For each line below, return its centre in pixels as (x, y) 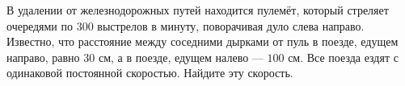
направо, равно (43, 57)
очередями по (40, 25)
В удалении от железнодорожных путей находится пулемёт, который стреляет (198, 10)
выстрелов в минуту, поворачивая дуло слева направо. (231, 25)
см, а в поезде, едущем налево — (181, 57)
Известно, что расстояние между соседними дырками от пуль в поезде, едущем (202, 41)
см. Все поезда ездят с (343, 57)
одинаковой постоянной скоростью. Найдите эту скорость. (150, 73)
